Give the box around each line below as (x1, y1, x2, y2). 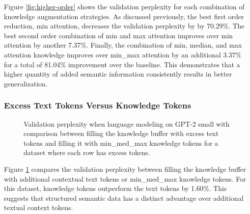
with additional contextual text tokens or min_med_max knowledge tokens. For (4, 173, 246, 184)
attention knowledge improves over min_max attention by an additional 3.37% (4, 49, 242, 59)
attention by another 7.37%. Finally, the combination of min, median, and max (4, 40, 242, 50)
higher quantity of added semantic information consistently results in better (4, 69, 232, 79)
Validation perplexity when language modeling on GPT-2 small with (24, 118, 230, 129)
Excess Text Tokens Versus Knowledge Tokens (4, 99, 191, 111)
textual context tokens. (4, 202, 73, 213)
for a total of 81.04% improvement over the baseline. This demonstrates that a (4, 59, 240, 69)
